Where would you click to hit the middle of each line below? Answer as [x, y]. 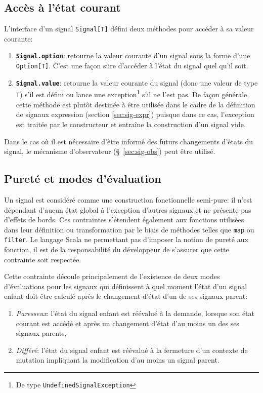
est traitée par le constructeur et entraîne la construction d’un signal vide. [131, 124]
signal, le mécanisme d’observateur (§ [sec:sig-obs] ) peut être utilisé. [110, 151]
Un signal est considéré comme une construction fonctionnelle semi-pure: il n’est [128, 199]
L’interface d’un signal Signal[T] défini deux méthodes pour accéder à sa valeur [129, 29]
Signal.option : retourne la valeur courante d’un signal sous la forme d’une [133, 55]
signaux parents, [41, 333]
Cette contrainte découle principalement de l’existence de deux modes [112, 276]
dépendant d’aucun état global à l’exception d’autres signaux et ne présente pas [128, 209]
